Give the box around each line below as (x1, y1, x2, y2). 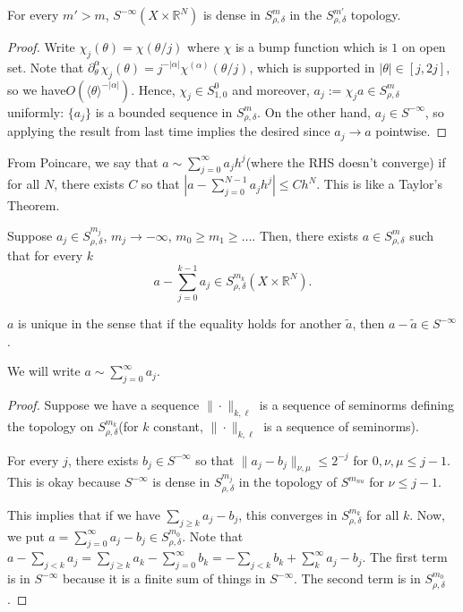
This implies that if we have (7, 505, 160, 523)
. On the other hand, (257, 102, 371, 121)
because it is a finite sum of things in (62, 569, 266, 588)
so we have (7, 80, 66, 98)
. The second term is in (293, 569, 421, 588)
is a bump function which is (235, 38, 388, 55)
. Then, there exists (252, 225, 359, 244)
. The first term (362, 548, 448, 566)
